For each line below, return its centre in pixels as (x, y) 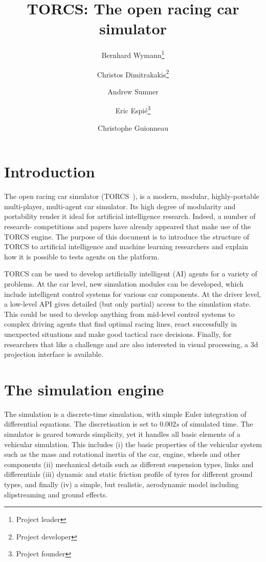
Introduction (50, 172)
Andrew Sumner (133, 91)
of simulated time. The (217, 424)
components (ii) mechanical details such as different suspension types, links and (129, 464)
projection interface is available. (54, 354)
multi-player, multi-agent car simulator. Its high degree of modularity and (120, 206)
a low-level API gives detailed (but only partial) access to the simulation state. (128, 304)
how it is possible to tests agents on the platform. (82, 256)
